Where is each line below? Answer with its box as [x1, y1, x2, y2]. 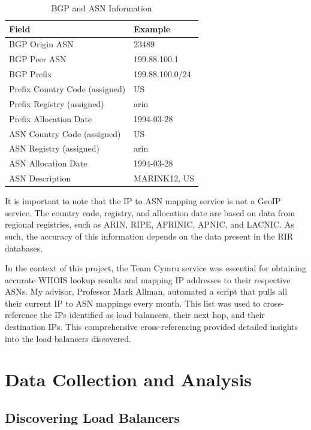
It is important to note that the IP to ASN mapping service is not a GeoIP [5, 195, 281, 207]
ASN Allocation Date [9, 157, 87, 169]
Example [134, 22, 171, 35]
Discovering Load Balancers [5, 408, 180, 427]
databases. [5, 241, 43, 254]
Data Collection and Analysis [5, 367, 252, 392]
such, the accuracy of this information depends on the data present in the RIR [5, 229, 294, 242]
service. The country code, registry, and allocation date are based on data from [5, 206, 295, 219]
